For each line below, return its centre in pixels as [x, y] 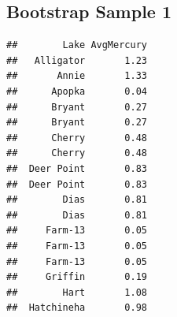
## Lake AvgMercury [77, 45]
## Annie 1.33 [77, 76]
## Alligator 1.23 [77, 60]
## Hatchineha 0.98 [77, 308]
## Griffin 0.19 [77, 277]
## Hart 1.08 [77, 292]
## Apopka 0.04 [77, 91]
